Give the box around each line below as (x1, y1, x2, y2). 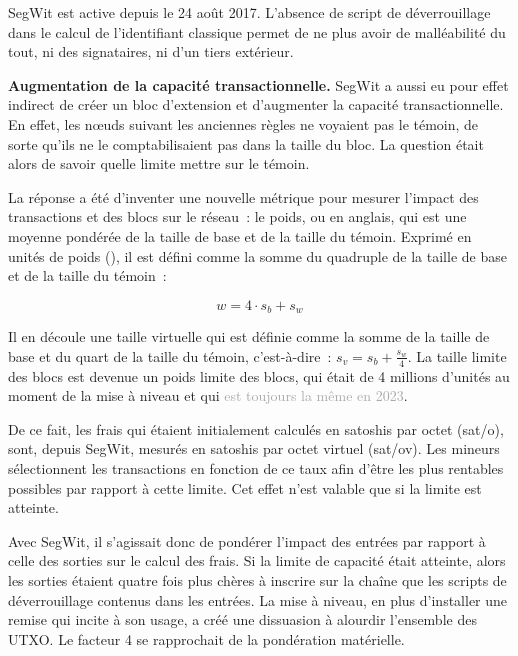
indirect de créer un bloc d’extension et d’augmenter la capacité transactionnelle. (8, 94, 504, 115)
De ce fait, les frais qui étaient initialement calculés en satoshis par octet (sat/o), (8, 418, 504, 439)
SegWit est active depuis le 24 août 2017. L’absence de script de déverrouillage (8, 2, 491, 22)
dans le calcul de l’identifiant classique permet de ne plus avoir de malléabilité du (8, 21, 506, 42)
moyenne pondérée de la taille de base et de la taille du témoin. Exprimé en (8, 225, 472, 246)
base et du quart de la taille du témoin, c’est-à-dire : (8, 345, 332, 366)
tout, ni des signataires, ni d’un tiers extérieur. (8, 41, 294, 62)
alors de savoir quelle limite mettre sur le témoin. (8, 153, 310, 174)
